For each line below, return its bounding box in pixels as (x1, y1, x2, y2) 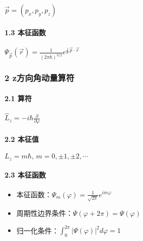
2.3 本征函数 (5, 170, 46, 180)
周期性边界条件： (16, 208, 73, 218)
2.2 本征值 (5, 134, 39, 144)
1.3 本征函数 (5, 27, 46, 37)
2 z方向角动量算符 (5, 71, 75, 84)
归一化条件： (16, 225, 59, 235)
